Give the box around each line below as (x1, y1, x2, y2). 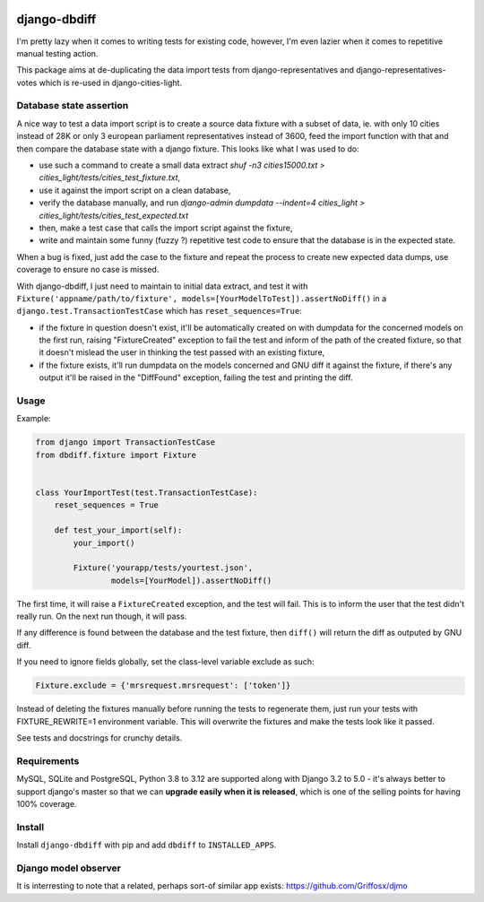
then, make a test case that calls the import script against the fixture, (39, 222, 293, 233)
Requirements (16, 754, 80, 767)
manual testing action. (16, 48, 99, 58)
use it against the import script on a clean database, (39, 185, 231, 195)
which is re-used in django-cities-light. (39, 77, 183, 88)
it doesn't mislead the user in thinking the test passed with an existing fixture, (39, 347, 325, 358)
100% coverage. (16, 798, 77, 809)
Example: (16, 413, 51, 424)
